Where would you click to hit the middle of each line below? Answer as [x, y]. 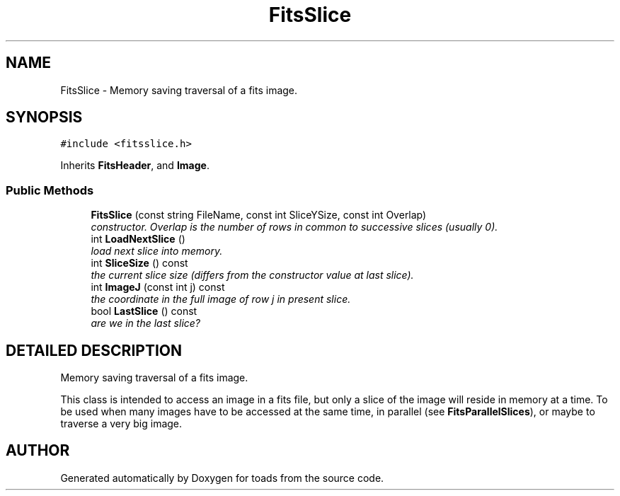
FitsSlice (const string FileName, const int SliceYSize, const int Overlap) [259, 215]
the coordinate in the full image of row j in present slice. [221, 299]
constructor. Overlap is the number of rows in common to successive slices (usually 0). [294, 227]
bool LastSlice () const [144, 311]
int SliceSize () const [139, 263]
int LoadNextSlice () [138, 239]
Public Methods [50, 190]
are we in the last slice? [145, 323]
